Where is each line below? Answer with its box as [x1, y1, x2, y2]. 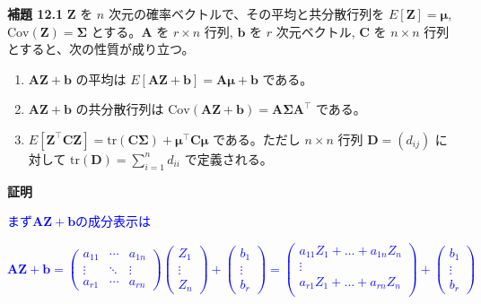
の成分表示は [75, 212, 152, 230]
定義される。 [197, 149, 273, 168]
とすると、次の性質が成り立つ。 [7, 39, 195, 58]
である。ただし [212, 129, 301, 148]
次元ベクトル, [275, 22, 355, 40]
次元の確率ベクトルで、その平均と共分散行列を [108, 4, 385, 22]
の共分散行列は [75, 100, 164, 118]
